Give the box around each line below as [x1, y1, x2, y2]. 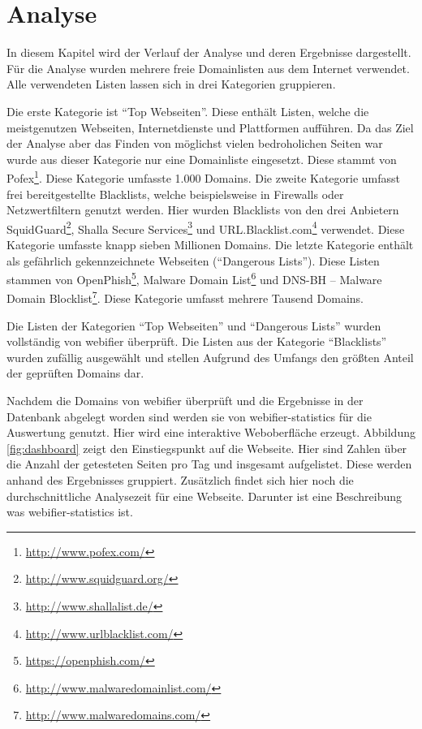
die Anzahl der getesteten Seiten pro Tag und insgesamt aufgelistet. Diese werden [6, 455, 412, 472]
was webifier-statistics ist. [6, 503, 133, 520]
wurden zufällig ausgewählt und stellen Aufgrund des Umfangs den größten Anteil [6, 348, 414, 365]
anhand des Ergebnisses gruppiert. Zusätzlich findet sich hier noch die [6, 472, 354, 488]
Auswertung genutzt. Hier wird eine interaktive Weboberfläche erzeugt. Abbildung [6, 424, 416, 441]
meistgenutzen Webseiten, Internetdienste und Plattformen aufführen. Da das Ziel [6, 119, 414, 136]
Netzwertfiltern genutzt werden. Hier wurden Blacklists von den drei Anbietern [6, 201, 399, 218]
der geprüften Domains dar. [6, 364, 144, 382]
